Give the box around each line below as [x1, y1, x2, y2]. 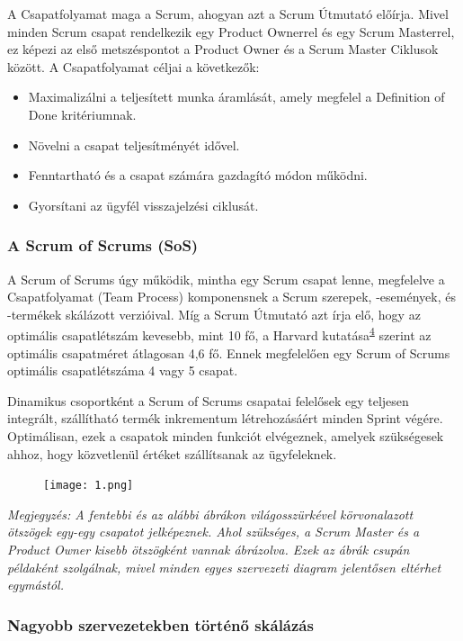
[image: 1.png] [43, 479, 134, 492]
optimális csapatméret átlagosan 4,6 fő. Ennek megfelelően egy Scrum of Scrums [7, 343, 450, 362]
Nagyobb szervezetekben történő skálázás [7, 613, 314, 636]
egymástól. [7, 575, 64, 594]
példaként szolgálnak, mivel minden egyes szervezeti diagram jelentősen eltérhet [7, 557, 441, 576]
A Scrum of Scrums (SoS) [7, 234, 199, 257]
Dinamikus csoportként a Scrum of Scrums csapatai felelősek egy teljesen [7, 391, 409, 410]
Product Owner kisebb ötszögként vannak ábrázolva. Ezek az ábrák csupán [7, 540, 410, 558]
